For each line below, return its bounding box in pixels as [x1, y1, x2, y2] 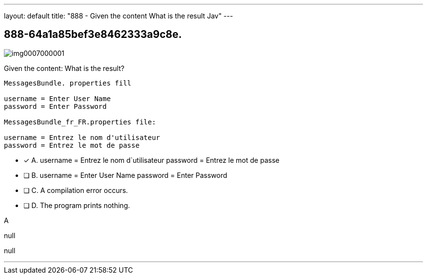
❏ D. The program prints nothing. [23, 201, 130, 209]
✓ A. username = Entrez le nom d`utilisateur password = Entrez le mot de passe [23, 156, 280, 164]
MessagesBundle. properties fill [4, 79, 132, 87]
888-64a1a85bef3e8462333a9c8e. [4, 28, 182, 41]
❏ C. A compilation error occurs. [23, 186, 128, 194]
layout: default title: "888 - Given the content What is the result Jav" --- [4, 12, 233, 20]
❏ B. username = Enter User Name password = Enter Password [23, 171, 228, 179]
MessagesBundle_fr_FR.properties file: [4, 118, 156, 126]
